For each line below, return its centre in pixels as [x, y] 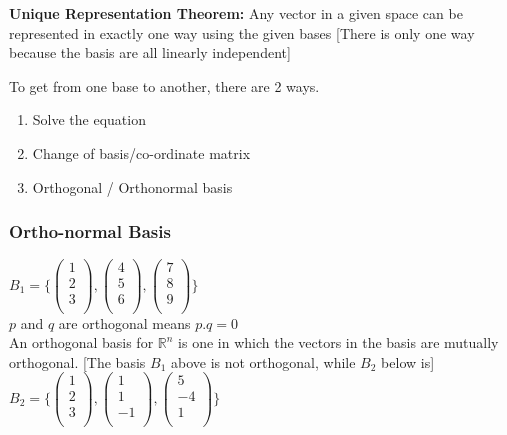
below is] [408, 361]
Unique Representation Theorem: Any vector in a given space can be [236, 13]
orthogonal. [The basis [77, 361]
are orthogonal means [124, 322]
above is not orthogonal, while [263, 361]
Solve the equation [89, 119]
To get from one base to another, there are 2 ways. [164, 85]
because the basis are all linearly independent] [150, 52]
